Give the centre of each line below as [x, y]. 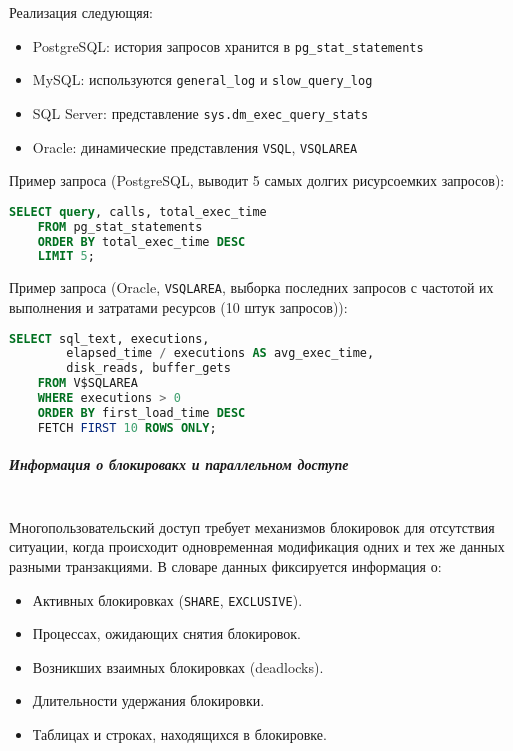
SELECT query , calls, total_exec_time [138, 211]
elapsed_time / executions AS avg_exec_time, [220, 353]
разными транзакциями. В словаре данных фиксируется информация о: [225, 566]
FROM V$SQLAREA [87, 383]
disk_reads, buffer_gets [148, 368]
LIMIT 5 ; [66, 256]
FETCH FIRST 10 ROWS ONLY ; [127, 427]
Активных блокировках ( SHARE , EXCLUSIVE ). [167, 599]
